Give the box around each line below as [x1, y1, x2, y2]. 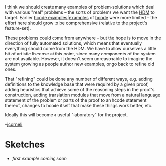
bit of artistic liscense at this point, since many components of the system [5, 51, 156, 56]
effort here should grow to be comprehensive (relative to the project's [5, 20, 148, 26]
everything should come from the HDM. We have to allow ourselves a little [5, 46, 157, 51]
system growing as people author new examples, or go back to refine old [5, 61, 155, 67]
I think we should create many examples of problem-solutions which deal [5, 4, 155, 10]
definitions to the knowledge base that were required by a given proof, [5, 81, 149, 87]
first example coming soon [12, 155, 67, 161]
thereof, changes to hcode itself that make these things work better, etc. [5, 103, 153, 108]
